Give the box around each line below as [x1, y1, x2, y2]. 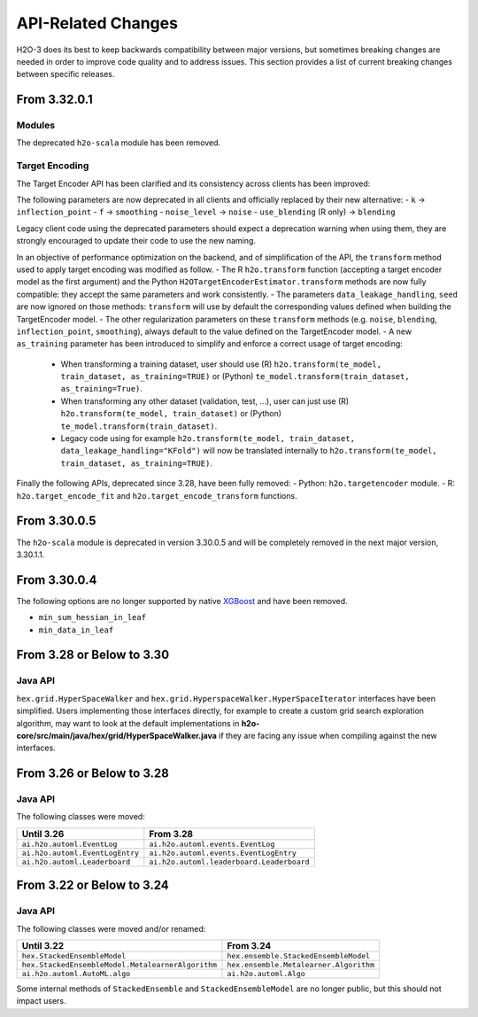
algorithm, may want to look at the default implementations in [16, 718, 240, 728]
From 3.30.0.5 [16, 514, 96, 529]
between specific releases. [16, 69, 115, 80]
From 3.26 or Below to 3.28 [16, 766, 170, 781]
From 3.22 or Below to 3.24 [16, 878, 170, 893]
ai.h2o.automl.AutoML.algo [21, 969, 131, 979]
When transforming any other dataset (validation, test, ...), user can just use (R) [60, 395, 350, 407]
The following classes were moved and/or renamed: [16, 923, 206, 934]
